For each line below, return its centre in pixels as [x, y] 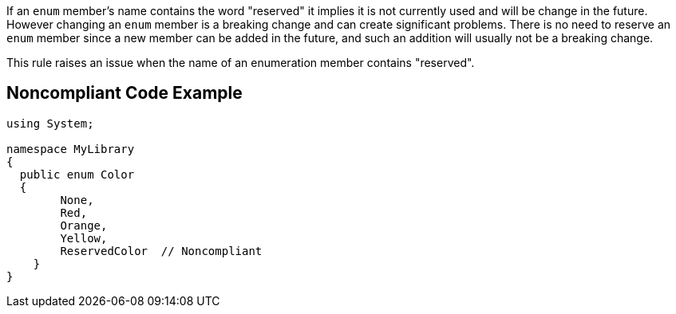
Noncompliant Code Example [125, 93]
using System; [50, 123]
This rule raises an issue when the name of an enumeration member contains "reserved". [241, 63]
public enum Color [77, 174]
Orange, [84, 225]
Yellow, [84, 238]
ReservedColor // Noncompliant [161, 251]
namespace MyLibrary [71, 149]
